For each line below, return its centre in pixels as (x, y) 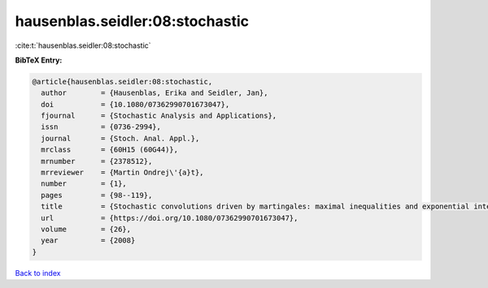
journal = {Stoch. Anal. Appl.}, (120, 138)
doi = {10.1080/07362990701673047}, (135, 104)
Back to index (38, 273)
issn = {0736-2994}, (101, 127)
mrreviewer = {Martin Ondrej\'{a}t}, (122, 173)
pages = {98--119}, (97, 195)
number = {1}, (84, 184)
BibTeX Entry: (39, 60)
